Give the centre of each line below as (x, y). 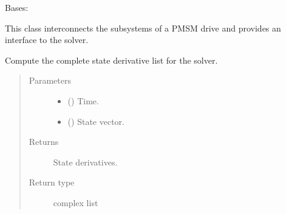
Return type (52, 182)
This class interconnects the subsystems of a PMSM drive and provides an (143, 28)
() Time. (83, 100)
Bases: (17, 7)
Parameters (50, 80)
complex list (76, 202)
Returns (44, 142)
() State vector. (96, 121)
